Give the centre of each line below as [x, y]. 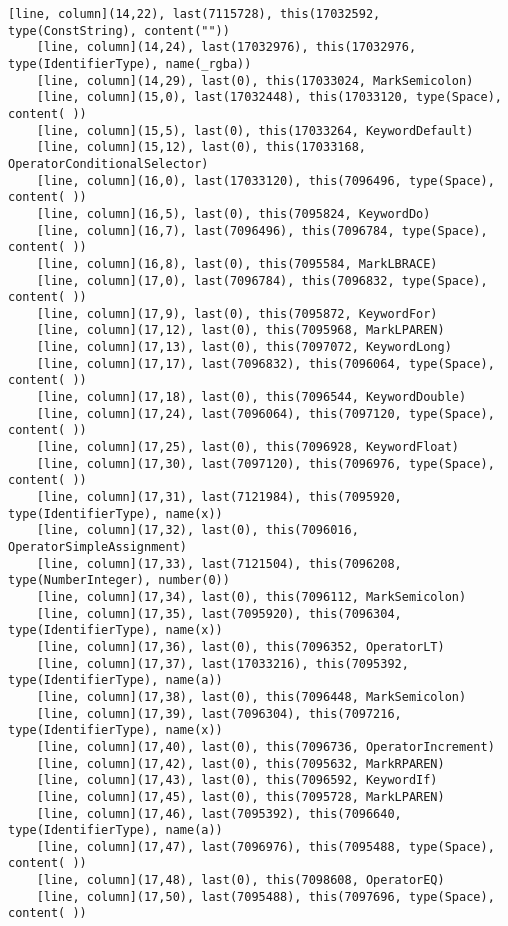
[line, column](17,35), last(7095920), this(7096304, [219, 613]
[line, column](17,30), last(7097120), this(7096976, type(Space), [265, 463]
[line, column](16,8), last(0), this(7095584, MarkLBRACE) [237, 263]
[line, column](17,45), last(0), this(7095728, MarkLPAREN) [240, 796]
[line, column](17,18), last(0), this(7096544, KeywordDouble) [251, 397]
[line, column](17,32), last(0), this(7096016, [197, 530]
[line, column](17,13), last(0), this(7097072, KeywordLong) [244, 347]
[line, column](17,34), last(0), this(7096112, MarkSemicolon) [251, 596]
